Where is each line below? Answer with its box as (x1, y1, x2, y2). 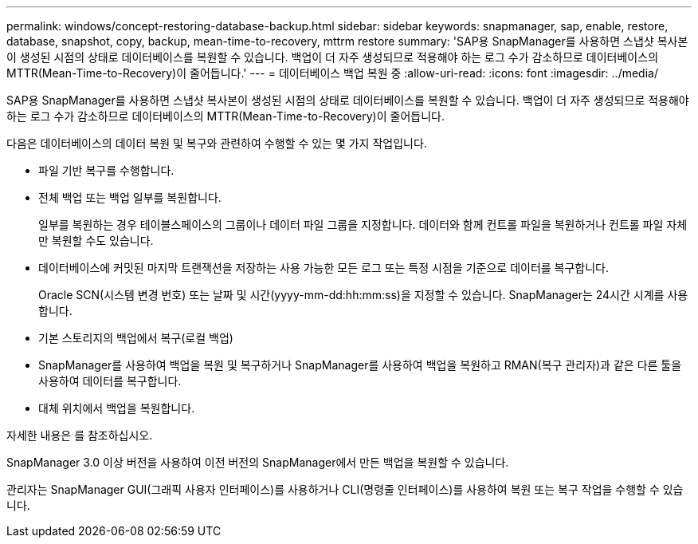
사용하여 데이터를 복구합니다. (38, 374, 182, 388)
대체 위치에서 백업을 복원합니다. (38, 401, 195, 415)
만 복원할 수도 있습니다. (38, 234, 154, 247)
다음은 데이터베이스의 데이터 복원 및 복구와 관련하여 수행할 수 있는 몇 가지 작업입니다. (6, 136, 427, 150)
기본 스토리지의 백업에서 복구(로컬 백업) (38, 331, 233, 345)
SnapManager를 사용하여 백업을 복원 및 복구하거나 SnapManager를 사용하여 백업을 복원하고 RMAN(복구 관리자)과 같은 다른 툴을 (38, 358, 682, 372)
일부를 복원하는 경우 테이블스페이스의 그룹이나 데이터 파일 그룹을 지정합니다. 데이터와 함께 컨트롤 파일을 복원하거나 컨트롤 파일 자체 (38, 218, 688, 231)
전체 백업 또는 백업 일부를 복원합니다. (38, 191, 222, 204)
